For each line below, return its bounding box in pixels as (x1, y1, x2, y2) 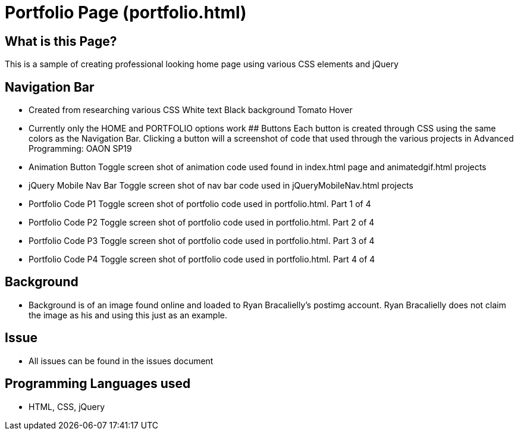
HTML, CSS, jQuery (29, 401, 105, 412)
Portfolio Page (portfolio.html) (5, 2, 247, 23)
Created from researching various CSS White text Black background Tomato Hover (29, 105, 353, 115)
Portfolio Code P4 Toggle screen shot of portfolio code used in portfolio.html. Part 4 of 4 (29, 254, 375, 265)
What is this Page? (5, 33, 117, 49)
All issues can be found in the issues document (29, 355, 214, 366)
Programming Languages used (5, 376, 191, 392)
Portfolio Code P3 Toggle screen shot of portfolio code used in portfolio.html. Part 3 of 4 (29, 236, 375, 246)
